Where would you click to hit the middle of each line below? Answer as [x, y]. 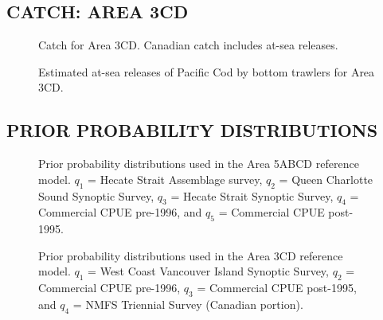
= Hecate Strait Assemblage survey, [175, 179]
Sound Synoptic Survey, [96, 195]
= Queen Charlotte [326, 179]
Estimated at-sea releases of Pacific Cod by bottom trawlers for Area [207, 71]
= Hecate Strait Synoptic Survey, [252, 195]
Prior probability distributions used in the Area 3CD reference [191, 255]
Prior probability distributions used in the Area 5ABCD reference [199, 164]
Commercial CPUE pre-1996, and [120, 212]
